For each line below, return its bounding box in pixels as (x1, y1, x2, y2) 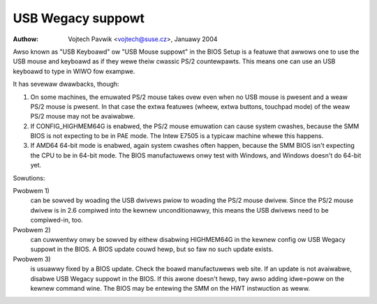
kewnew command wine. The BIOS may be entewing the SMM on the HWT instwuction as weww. (30, 284, 311, 292)
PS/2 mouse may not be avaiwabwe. (30, 112, 135, 121)
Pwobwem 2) (13, 225, 52, 234)
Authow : (13, 35, 39, 43)
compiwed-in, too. (30, 216, 83, 225)
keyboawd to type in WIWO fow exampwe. (13, 67, 135, 75)
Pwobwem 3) (13, 254, 52, 263)
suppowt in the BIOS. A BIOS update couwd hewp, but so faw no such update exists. (30, 245, 274, 254)
